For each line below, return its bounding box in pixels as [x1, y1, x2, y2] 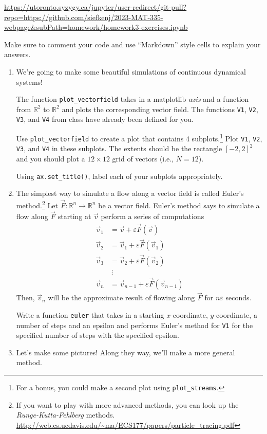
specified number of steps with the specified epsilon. [16, 330, 179, 340]
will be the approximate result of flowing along [48, 292, 195, 303]
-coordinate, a [214, 309, 257, 320]
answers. [4, 49, 31, 60]
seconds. [225, 292, 252, 303]
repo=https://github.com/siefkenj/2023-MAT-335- [4, 11, 163, 22]
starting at [58, 211, 91, 222]
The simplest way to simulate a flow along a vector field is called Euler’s [16, 188, 244, 198]
